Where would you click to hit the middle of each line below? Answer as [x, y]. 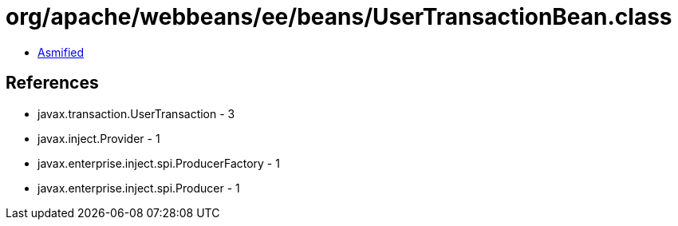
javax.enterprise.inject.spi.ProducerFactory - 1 [159, 163]
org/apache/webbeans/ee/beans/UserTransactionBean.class [339, 17]
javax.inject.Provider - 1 [99, 138]
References [52, 83]
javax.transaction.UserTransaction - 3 [136, 113]
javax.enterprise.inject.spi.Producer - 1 [139, 188]
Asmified [61, 52]
